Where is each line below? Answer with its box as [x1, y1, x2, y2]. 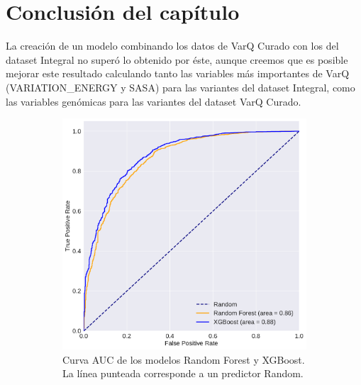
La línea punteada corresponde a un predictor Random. [62, 366, 304, 381]
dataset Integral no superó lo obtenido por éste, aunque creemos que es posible [6, 52, 348, 67]
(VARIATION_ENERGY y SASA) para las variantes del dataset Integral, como [6, 79, 355, 94]
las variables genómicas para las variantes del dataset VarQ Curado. [6, 94, 301, 108]
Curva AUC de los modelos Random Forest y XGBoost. [62, 352, 305, 367]
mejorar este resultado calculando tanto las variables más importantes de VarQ [6, 66, 350, 81]
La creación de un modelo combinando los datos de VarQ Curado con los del [6, 38, 339, 53]
